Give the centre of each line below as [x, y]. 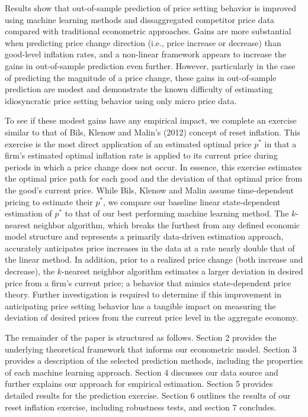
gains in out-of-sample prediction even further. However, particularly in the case [150, 65]
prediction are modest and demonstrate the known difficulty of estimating [139, 89]
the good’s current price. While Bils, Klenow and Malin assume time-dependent [149, 190]
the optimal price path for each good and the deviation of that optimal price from [154, 178]
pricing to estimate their [49, 201]
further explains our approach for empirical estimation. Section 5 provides [139, 384]
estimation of [28, 213]
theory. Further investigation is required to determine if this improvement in [143, 294]
